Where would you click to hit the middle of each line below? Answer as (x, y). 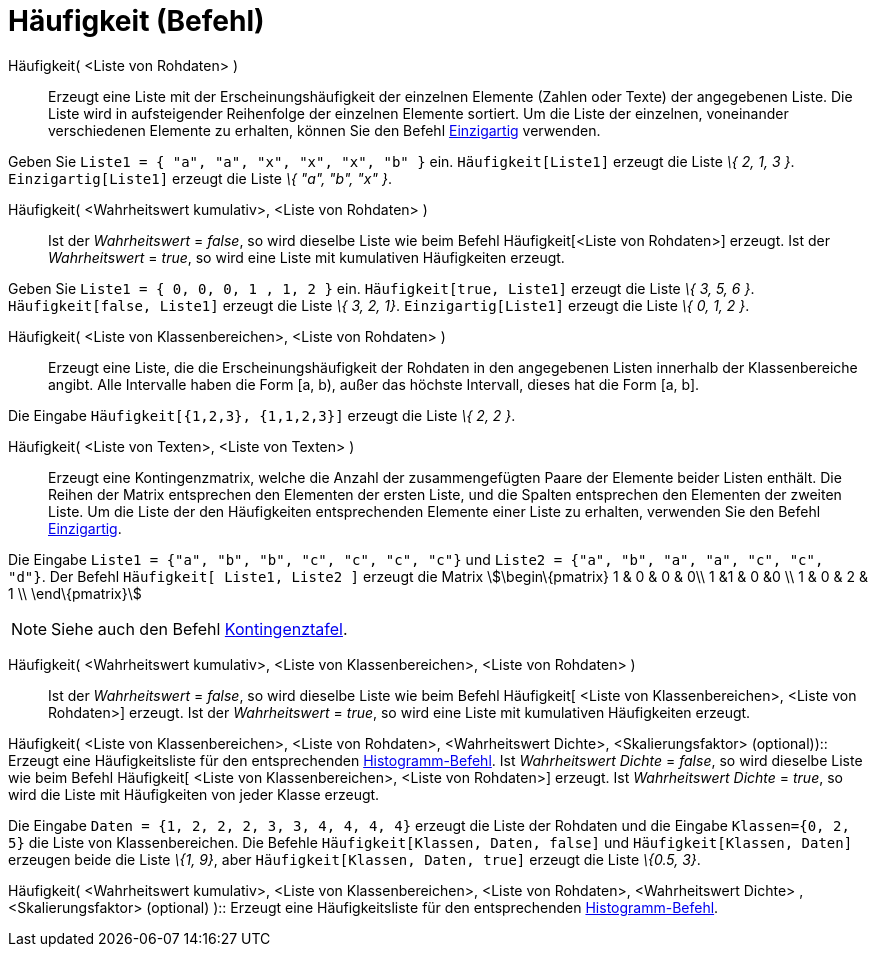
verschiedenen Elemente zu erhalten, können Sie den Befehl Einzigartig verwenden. (324, 130)
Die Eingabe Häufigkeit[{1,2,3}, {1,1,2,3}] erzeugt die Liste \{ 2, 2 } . (262, 415)
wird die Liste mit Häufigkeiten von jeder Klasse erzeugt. (194, 794)
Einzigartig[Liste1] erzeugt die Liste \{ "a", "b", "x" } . (200, 178)
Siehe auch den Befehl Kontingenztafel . (199, 628)
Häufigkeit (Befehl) (136, 21)
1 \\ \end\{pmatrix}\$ (75, 593)
